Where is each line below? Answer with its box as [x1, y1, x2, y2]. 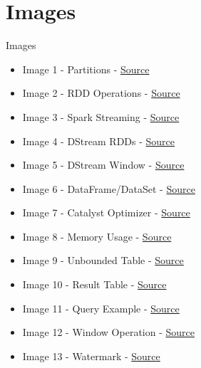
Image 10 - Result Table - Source [22, 277, 167, 292]
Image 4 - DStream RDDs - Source [22, 133, 175, 148]
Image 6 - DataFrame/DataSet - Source [22, 181, 195, 196]
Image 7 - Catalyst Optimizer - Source [22, 205, 190, 220]
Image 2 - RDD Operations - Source [22, 85, 180, 100]
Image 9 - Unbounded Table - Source [22, 253, 184, 268]
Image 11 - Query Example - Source [22, 300, 180, 315]
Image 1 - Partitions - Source [22, 61, 150, 76]
